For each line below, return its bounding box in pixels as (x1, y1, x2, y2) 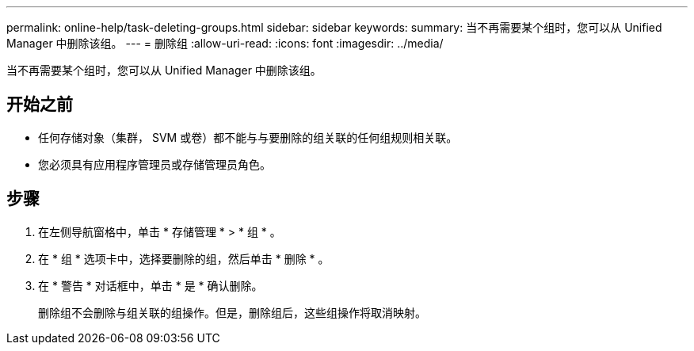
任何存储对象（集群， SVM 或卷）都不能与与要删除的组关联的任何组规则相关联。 (38, 130, 458, 144)
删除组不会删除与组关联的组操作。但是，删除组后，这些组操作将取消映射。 (38, 305, 426, 319)
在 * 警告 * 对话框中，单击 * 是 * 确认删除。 (38, 278, 263, 292)
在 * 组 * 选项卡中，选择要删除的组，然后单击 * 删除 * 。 (38, 251, 330, 265)
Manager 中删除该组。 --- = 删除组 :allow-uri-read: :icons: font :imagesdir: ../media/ (6, 36, 444, 50)
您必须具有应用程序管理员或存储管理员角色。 (38, 157, 271, 171)
